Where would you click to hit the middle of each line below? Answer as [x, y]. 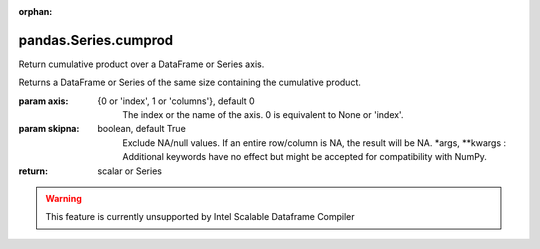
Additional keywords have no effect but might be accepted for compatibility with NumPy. [304, 157]
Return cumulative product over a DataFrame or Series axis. [141, 64]
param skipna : [49, 129]
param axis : [43, 101]
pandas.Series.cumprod [96, 40]
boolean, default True [142, 129]
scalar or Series [129, 171]
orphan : [35, 11]
